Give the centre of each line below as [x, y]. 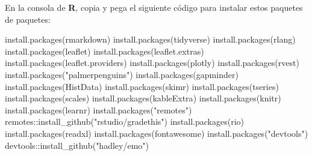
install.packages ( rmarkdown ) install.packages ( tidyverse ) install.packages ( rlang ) [150, 39]
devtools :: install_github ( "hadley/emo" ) [77, 145]
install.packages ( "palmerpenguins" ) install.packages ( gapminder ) [122, 74]
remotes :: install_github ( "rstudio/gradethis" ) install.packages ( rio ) [125, 121]
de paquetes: [28, 19]
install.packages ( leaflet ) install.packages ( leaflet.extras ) [105, 51]
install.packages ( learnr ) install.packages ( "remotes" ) [98, 109]
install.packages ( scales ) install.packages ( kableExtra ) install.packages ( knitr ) [143, 98]
